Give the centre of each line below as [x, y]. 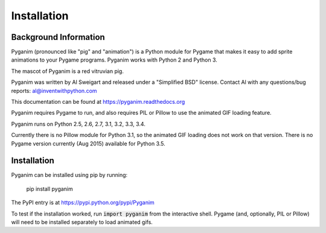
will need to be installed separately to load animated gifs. [82, 222]
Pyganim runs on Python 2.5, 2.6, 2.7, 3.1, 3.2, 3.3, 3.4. [78, 124]
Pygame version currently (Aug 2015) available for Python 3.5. [88, 143]
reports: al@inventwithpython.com [54, 91]
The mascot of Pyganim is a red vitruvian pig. [67, 71]
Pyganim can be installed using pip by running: [69, 175]
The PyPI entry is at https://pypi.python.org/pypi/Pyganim [83, 203]
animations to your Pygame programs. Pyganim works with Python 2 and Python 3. [114, 60]
